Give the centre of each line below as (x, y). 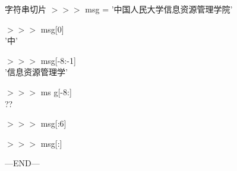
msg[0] (52, 29)
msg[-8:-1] (58, 60)
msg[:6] (53, 123)
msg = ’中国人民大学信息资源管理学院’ (159, 9)
